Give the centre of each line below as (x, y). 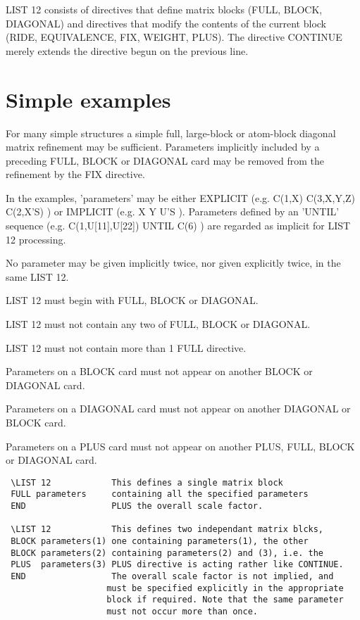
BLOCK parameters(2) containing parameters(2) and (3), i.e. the (167, 553)
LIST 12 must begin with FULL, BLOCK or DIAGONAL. (132, 300)
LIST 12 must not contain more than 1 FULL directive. (126, 347)
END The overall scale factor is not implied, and (172, 577)
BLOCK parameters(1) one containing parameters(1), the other (160, 542)
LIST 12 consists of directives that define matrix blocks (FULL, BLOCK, (164, 9)
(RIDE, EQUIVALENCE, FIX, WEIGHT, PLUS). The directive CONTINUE (174, 37)
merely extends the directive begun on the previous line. (127, 50)
